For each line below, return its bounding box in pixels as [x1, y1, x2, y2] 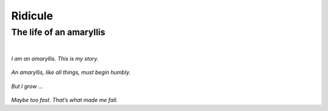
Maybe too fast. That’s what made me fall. [11, 96, 118, 103]
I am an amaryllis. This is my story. [11, 55, 99, 62]
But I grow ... [11, 82, 43, 90]
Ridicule [11, 9, 53, 22]
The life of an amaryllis [11, 27, 106, 38]
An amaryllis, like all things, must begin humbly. [11, 69, 131, 76]
